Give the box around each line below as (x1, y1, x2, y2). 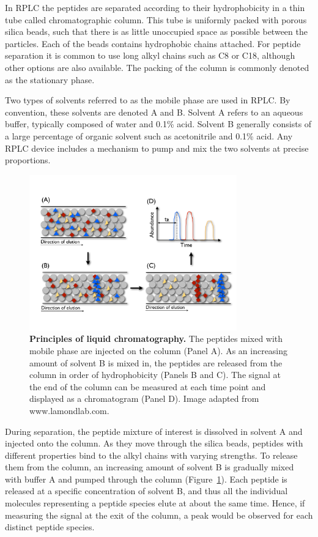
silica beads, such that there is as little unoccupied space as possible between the (5, 25, 308, 38)
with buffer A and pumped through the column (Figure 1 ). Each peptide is (5, 472, 287, 485)
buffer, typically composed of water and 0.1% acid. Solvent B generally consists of (5, 117, 312, 130)
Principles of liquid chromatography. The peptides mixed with (29, 332, 283, 345)
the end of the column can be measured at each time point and (29, 380, 266, 393)
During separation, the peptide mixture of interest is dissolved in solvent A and (5, 424, 303, 437)
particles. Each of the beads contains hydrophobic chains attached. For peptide (5, 37, 301, 50)
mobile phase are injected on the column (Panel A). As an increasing (29, 344, 288, 357)
